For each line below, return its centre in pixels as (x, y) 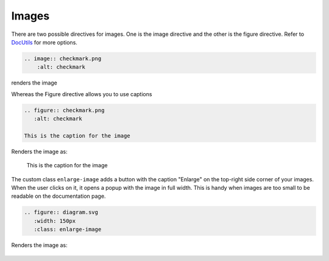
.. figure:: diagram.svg (61, 212)
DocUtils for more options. (44, 42)
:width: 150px (55, 221)
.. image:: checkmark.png (63, 58)
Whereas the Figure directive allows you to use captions (82, 94)
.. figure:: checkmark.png (64, 110)
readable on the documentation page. (58, 196)
